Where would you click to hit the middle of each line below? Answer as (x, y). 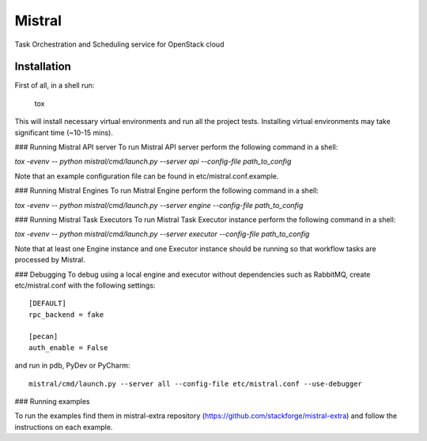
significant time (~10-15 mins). (64, 132)
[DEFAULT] (47, 303)
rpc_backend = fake (66, 315)
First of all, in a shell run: (55, 85)
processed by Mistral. (50, 260)
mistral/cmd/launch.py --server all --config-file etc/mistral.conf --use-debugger (196, 384)
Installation (43, 67)
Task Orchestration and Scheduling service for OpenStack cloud (119, 44)
